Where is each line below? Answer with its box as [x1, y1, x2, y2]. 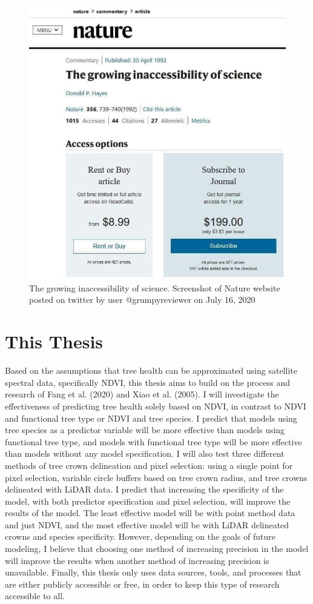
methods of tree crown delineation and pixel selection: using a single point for [5, 459, 293, 471]
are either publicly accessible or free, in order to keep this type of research [5, 577, 280, 590]
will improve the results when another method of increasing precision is [5, 554, 269, 566]
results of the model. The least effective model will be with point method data [5, 506, 295, 519]
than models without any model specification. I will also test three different [5, 447, 285, 460]
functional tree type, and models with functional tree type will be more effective [5, 435, 302, 448]
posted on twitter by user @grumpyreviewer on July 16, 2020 [29, 293, 255, 306]
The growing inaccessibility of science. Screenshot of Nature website [29, 281, 280, 294]
